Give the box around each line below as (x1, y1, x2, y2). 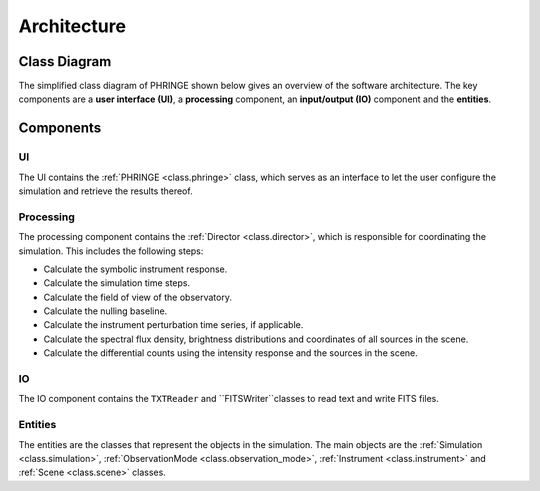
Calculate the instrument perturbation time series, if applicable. (43, 319, 304, 331)
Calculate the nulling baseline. (43, 305, 168, 317)
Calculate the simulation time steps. (43, 277, 190, 289)
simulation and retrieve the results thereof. (18, 185, 194, 197)
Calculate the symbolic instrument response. (43, 263, 228, 275)
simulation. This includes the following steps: (18, 245, 204, 257)
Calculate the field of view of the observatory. (43, 291, 232, 303)
